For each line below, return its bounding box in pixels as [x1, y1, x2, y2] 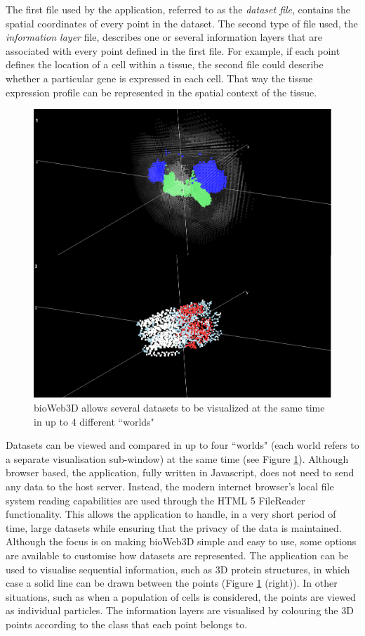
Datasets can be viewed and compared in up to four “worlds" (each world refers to [6, 438, 359, 452]
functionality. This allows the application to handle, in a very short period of [6, 507, 336, 521]
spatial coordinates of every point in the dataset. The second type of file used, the [6, 15, 358, 30]
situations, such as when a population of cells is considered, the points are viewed [6, 589, 356, 604]
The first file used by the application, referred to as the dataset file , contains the [6, 2, 350, 16]
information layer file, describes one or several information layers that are [6, 30, 322, 44]
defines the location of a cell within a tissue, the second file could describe [6, 57, 324, 72]
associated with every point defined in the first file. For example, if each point [6, 43, 340, 58]
